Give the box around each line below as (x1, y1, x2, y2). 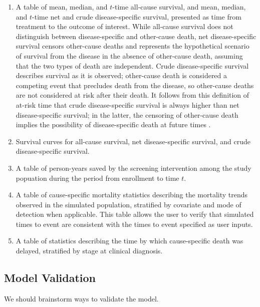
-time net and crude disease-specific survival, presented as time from (32, 11, 241, 22)
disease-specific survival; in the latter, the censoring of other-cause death (16, 109, 238, 120)
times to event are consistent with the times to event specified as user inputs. (16, 218, 253, 229)
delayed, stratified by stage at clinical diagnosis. (16, 245, 163, 256)
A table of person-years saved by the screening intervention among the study (16, 162, 251, 173)
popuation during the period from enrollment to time (16, 172, 179, 183)
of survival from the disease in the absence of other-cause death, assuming (16, 50, 243, 61)
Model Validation (4, 270, 96, 285)
